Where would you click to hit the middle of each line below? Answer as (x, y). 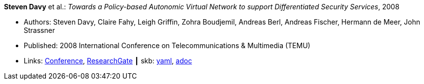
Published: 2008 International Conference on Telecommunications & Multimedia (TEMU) (167, 45)
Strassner (39, 30)
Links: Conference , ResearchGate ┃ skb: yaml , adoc (108, 61)
